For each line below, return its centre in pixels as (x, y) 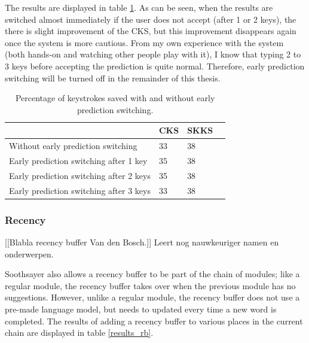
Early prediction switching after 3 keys (80, 190)
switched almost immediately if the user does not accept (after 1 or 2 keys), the (151, 19)
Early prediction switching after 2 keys (80, 175)
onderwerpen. (29, 254)
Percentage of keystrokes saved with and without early (115, 98)
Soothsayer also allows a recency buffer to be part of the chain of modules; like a (152, 274)
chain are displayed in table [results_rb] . (79, 333)
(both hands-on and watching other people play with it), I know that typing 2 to (153, 54)
